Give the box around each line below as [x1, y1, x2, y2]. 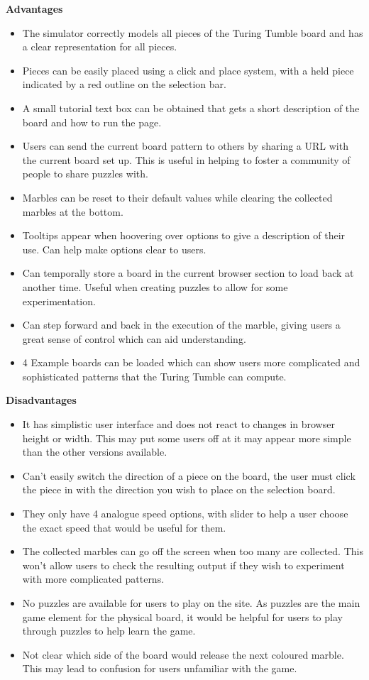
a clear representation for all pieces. [22, 39, 177, 54]
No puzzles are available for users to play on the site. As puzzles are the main [22, 596, 360, 610]
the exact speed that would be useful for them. [22, 520, 226, 534]
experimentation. [22, 293, 96, 308]
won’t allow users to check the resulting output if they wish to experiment [22, 557, 345, 572]
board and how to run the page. [22, 114, 162, 129]
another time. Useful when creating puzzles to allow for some [22, 279, 288, 294]
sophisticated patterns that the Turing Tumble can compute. [22, 368, 287, 383]
